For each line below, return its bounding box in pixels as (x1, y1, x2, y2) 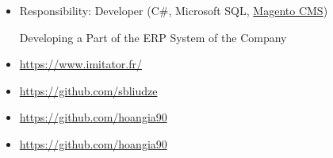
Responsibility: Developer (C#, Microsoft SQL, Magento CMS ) (19, 2, 328, 18)
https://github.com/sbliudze (19, 82, 158, 98)
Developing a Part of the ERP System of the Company (19, 29, 287, 45)
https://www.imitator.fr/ (19, 56, 142, 72)
